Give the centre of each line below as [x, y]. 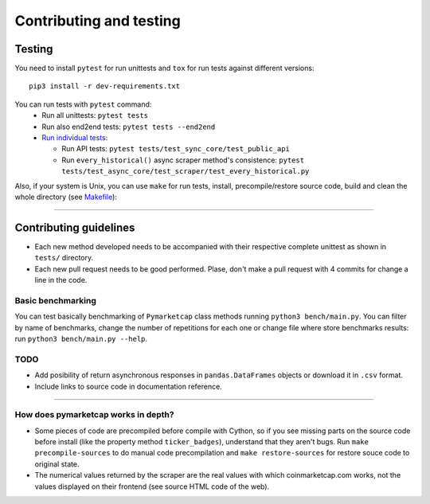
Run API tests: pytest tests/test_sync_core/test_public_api [176, 149]
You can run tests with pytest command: [83, 104]
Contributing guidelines [75, 227]
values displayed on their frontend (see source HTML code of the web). [152, 486]
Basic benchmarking [56, 300]
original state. [57, 464]
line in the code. [61, 280]
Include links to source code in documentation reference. [128, 386]
